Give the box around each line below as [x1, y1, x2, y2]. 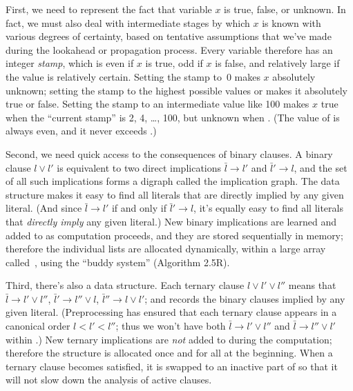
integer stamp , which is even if [6, 56, 134, 70]
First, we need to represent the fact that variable [6, 2, 212, 16]
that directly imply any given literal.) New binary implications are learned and [6, 214, 337, 228]
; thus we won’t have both [115, 319, 226, 333]
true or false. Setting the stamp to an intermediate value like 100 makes [6, 97, 309, 111]
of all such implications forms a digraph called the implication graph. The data [6, 174, 340, 188]
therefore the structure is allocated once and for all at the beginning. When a [6, 345, 333, 360]
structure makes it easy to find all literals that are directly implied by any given [6, 187, 344, 201]
